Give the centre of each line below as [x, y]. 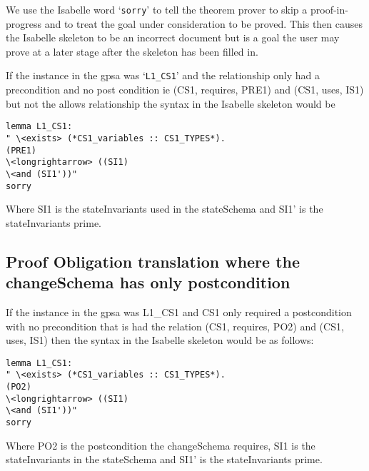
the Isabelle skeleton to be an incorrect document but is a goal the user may [173, 37]
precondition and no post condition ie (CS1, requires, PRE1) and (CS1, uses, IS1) [185, 90]
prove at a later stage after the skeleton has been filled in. [132, 51]
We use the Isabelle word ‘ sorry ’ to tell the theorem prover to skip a [157, 9]
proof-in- [329, 9]
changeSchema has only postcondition [148, 282]
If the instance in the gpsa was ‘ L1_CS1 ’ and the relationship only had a [163, 75]
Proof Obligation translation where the [153, 261]
